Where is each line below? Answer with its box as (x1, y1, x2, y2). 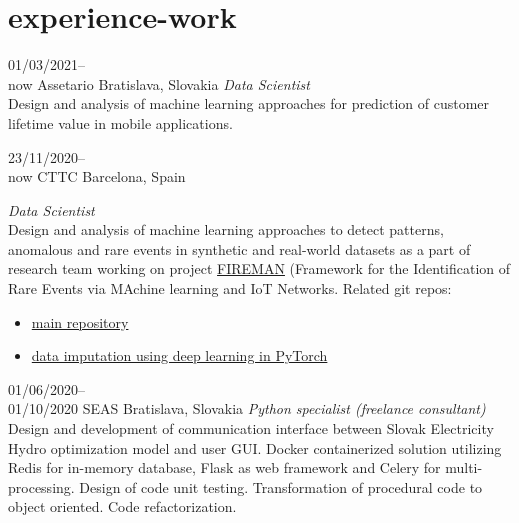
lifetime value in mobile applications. (8, 112, 233, 133)
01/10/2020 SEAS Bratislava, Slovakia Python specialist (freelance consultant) (8, 398, 486, 419)
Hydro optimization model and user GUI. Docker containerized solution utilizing (8, 437, 502, 458)
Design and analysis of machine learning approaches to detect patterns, (8, 219, 444, 240)
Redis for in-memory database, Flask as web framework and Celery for (8, 457, 441, 478)
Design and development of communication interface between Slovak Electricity (8, 418, 494, 439)
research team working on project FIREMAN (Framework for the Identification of (8, 258, 511, 279)
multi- (445, 457, 483, 478)
